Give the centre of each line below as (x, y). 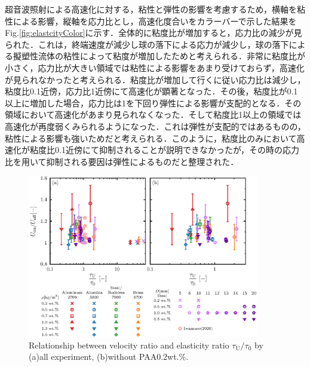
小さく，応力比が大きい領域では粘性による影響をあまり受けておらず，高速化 (155, 67)
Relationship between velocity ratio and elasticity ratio (129, 345)
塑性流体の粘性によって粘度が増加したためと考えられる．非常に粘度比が (163, 56)
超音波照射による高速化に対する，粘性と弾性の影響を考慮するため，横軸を (151, 9)
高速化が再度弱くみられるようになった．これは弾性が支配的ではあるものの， (155, 126)
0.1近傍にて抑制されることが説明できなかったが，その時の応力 (177, 150)
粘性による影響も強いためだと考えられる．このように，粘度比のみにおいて (151, 138)
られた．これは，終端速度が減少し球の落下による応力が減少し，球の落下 (147, 44)
